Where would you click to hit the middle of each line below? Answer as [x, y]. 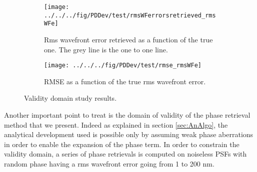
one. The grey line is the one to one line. [106, 49]
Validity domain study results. [70, 98]
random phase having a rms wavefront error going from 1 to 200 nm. [109, 163]
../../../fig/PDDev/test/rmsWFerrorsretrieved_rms [130, 15]
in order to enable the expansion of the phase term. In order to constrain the [122, 144]
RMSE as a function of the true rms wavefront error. [125, 81]
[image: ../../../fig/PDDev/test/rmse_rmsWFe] [123, 66]
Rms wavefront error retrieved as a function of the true [128, 39]
